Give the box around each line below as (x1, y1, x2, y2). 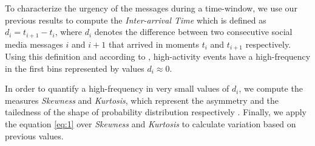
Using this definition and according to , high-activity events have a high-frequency (5, 50, 311, 63)
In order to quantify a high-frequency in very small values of (5, 82, 229, 95)
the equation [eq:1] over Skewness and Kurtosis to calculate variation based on (5, 118, 296, 130)
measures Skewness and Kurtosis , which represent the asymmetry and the (5, 94, 279, 106)
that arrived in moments (108, 37, 200, 50)
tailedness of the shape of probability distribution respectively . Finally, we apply (5, 106, 307, 118)
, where (55, 25, 83, 38)
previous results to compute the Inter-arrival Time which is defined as (5, 13, 266, 26)
